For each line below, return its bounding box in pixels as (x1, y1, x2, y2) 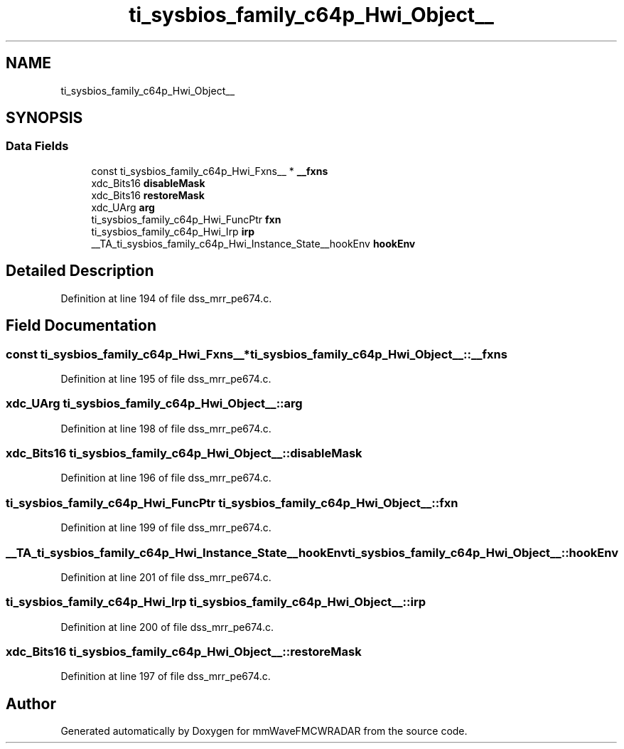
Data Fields (6, 139, 69, 154)
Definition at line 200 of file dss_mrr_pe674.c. (60, 620, 274, 633)
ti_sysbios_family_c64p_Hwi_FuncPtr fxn (91, 213, 281, 225)
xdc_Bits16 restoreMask (91, 188, 205, 201)
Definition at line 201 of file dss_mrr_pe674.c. (60, 570, 271, 583)
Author (6, 694, 56, 713)
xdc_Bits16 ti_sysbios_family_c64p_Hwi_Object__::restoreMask (6, 644, 362, 659)
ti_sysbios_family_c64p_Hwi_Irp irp (91, 225, 255, 238)
